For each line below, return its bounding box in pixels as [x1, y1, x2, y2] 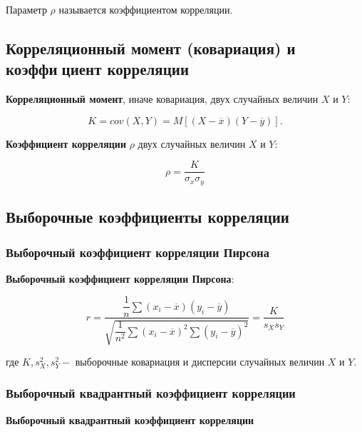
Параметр [6, 2, 47, 16]
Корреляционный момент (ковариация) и [6, 36, 296, 59]
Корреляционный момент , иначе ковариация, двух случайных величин [6, 91, 319, 106]
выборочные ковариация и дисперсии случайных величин [75, 353, 325, 368]
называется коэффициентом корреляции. [58, 2, 233, 16]
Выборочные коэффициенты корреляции [6, 206, 289, 228]
